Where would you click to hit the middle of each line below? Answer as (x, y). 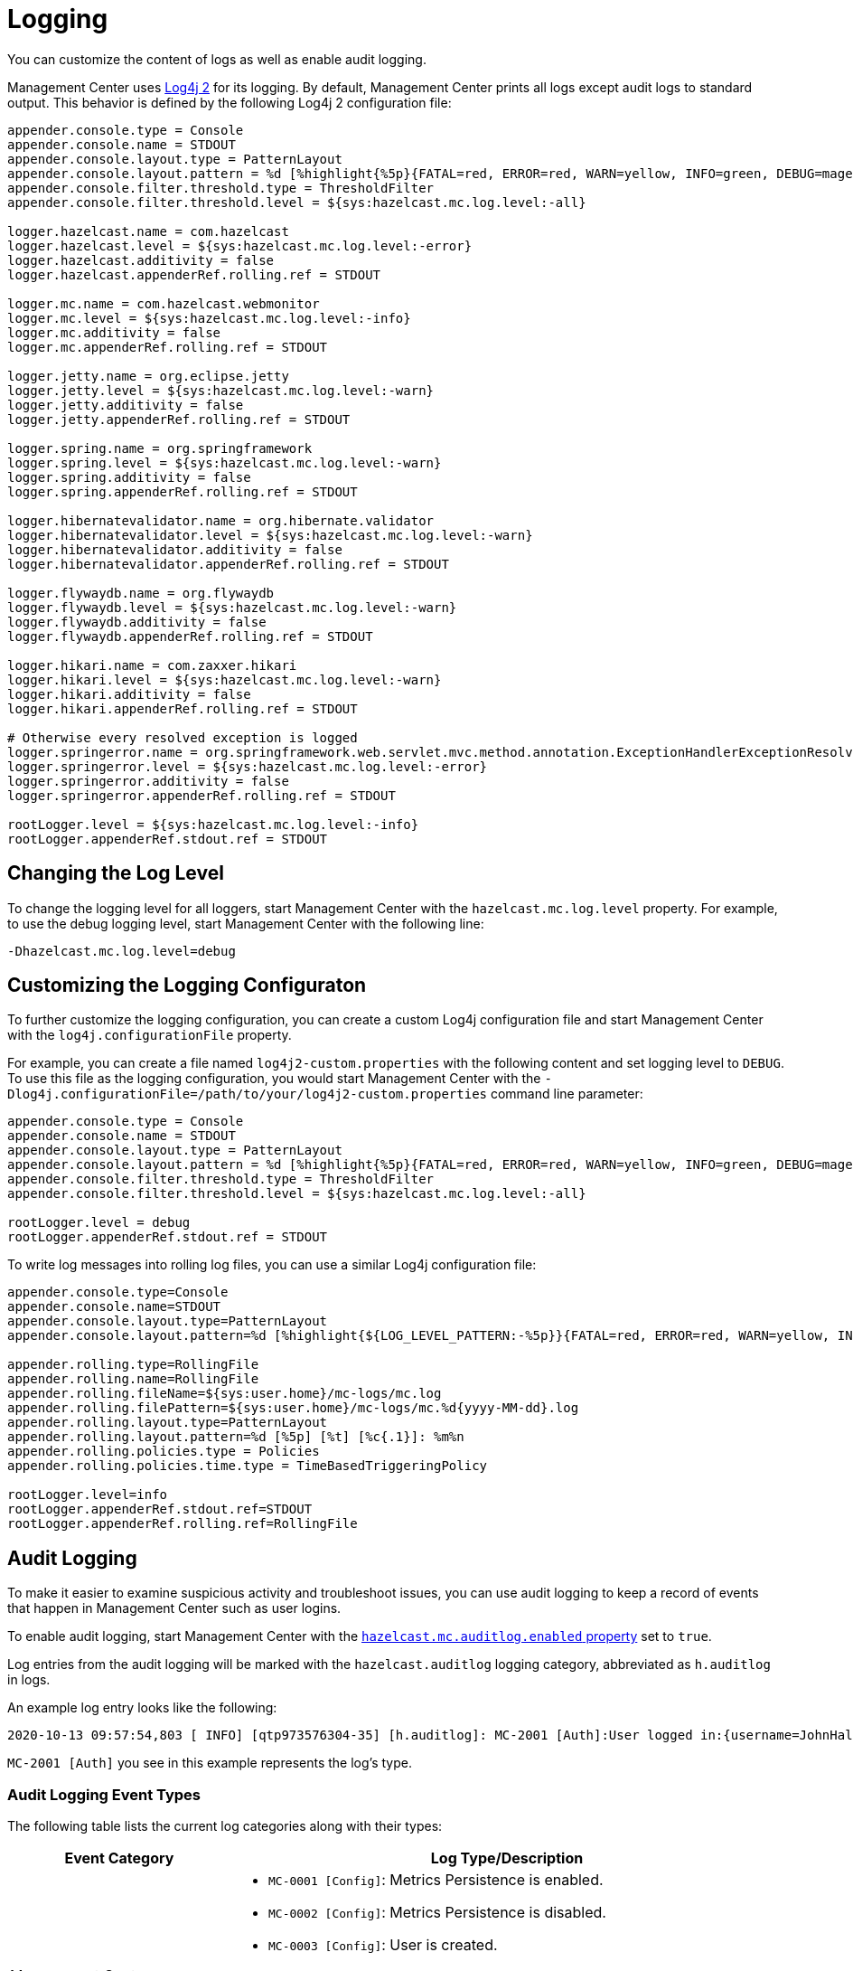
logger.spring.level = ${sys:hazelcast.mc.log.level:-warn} (225, 462)
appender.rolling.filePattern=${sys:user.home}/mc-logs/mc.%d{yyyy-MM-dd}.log (293, 1408)
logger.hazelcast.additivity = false (141, 260)
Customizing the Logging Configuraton (187, 985)
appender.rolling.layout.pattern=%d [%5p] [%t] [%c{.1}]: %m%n (236, 1437)
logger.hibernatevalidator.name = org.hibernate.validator (221, 520)
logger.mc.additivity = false (114, 332)
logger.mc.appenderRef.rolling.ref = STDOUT (168, 347)
